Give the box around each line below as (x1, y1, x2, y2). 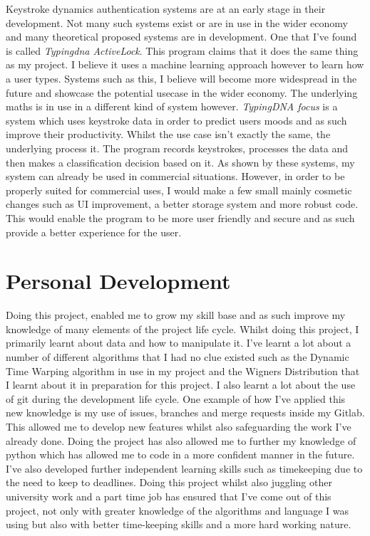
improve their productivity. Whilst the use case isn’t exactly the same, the (6, 127, 331, 142)
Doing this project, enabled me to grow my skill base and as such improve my (6, 308, 346, 322)
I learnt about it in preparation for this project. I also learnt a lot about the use (6, 377, 356, 392)
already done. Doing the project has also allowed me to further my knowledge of (6, 433, 356, 448)
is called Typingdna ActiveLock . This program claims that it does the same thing (6, 43, 359, 58)
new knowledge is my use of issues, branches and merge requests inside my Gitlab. (6, 405, 365, 420)
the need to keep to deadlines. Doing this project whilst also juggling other (6, 475, 332, 490)
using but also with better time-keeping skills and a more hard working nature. (6, 517, 351, 532)
